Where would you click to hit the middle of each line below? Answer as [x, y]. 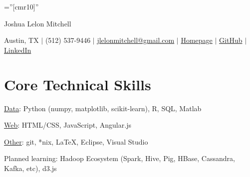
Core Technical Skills [78, 84]
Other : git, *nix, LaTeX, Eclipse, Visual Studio [76, 141]
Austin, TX [21, 40]
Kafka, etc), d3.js [30, 168]
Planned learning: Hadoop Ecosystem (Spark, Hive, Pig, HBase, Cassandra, [120, 158]
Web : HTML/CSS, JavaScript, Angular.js [68, 125]
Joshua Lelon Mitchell [38, 23]
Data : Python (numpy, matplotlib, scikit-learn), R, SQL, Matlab [103, 108]
